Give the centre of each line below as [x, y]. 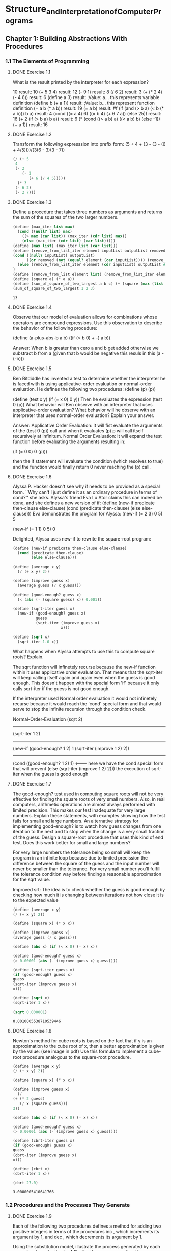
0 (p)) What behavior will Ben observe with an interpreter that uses [82, 404]
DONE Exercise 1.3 [32, 202]
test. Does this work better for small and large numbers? [72, 842]
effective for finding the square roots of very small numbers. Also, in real [89, 799]
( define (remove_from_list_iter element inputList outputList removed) [90, 251]
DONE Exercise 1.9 [32, 1216]
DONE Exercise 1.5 [32, 369]
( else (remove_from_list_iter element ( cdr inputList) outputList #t [93, 265]
